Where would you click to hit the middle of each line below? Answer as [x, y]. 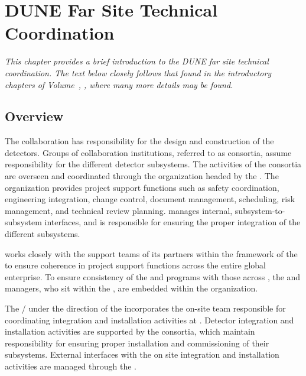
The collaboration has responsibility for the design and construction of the [139, 141]
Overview [34, 116]
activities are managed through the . [71, 366]
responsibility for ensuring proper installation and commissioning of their [137, 343]
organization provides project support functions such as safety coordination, [142, 187]
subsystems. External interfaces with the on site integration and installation [142, 354]
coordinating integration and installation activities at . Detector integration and [149, 320]
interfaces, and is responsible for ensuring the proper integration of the [172, 222]
